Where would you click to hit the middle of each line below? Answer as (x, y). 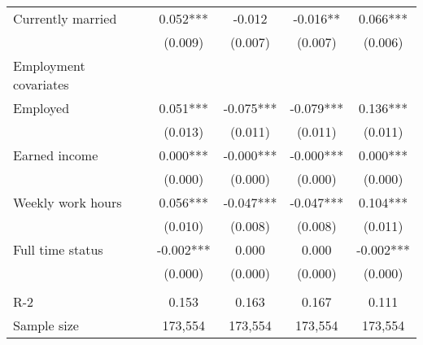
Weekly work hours (68, 202)
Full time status (58, 249)
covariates (41, 84)
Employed (41, 108)
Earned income (56, 155)
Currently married (65, 18)
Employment (49, 66)
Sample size (46, 325)
